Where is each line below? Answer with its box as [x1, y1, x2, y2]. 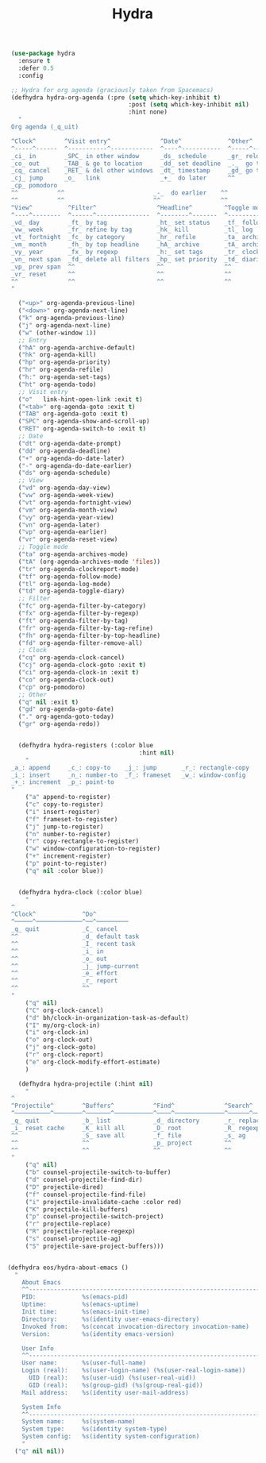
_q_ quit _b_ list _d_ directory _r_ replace [10, 1117, 264, 1125]
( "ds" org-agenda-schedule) [17, 469, 111, 477]
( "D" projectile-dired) [25, 1183, 104, 1191]
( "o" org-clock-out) [25, 1036, 93, 1044]
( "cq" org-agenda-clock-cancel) [17, 654, 125, 662]
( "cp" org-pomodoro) [17, 683, 87, 691]
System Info [21, 1403, 61, 1411]
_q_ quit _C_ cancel [10, 925, 118, 933]
